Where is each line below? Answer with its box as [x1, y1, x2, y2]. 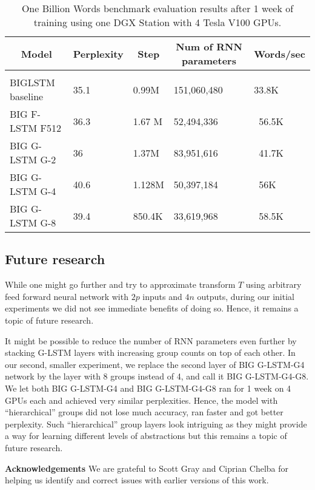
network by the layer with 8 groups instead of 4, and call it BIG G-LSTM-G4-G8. [5, 370, 309, 383]
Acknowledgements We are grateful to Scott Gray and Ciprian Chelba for [5, 461, 289, 474]
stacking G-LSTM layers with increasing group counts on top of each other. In [5, 346, 296, 359]
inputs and [142, 290, 182, 302]
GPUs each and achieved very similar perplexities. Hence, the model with [5, 393, 278, 406]
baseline [10, 89, 44, 103]
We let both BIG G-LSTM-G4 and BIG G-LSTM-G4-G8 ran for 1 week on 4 [5, 381, 291, 394]
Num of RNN [176, 39, 242, 53]
